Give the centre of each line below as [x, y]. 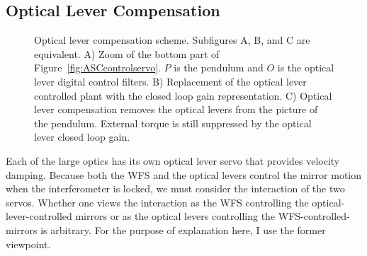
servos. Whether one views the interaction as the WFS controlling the [157, 202]
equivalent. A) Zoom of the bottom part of [127, 53]
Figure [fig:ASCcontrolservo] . [97, 68]
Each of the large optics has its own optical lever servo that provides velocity [173, 160]
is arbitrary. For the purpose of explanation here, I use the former [183, 229]
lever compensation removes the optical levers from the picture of [176, 109]
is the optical [306, 68]
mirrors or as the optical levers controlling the [175, 216]
